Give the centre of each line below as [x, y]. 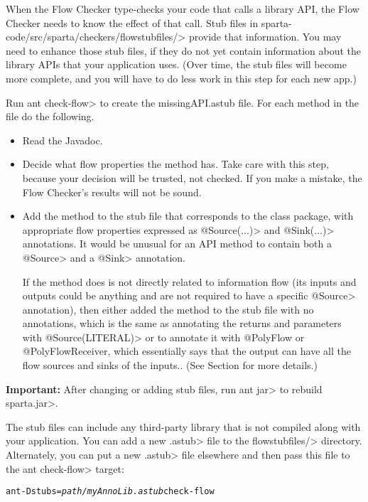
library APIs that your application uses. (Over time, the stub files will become [176, 64]
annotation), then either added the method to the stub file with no [168, 309]
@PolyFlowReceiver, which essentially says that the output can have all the [186, 351]
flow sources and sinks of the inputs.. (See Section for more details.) [170, 365]
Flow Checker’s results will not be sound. [112, 192]
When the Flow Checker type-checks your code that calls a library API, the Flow [183, 9]
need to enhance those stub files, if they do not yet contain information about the [184, 50]
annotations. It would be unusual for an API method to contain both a [177, 244]
